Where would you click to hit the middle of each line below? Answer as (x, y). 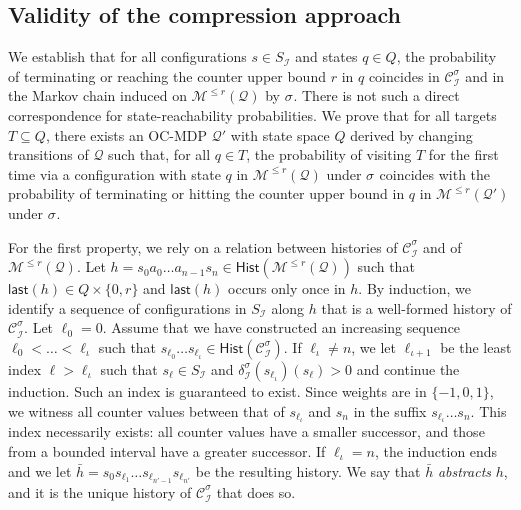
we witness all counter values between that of (146, 410)
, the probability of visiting (329, 154)
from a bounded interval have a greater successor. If (167, 450)
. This (488, 410)
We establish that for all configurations (127, 56)
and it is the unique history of (100, 491)
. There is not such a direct (376, 95)
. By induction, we (414, 288)
